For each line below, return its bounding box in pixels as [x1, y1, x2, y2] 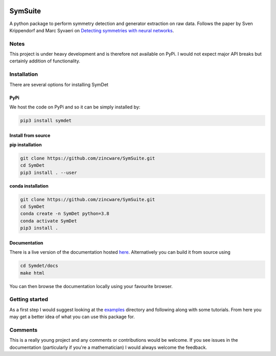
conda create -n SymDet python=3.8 [20, 211, 109, 217]
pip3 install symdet [20, 118, 72, 123]
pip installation [9, 141, 42, 148]
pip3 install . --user [20, 169, 77, 175]
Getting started [9, 296, 49, 303]
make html [20, 270, 45, 276]
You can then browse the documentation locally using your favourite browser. [9, 283, 173, 289]
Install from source [9, 132, 51, 138]
